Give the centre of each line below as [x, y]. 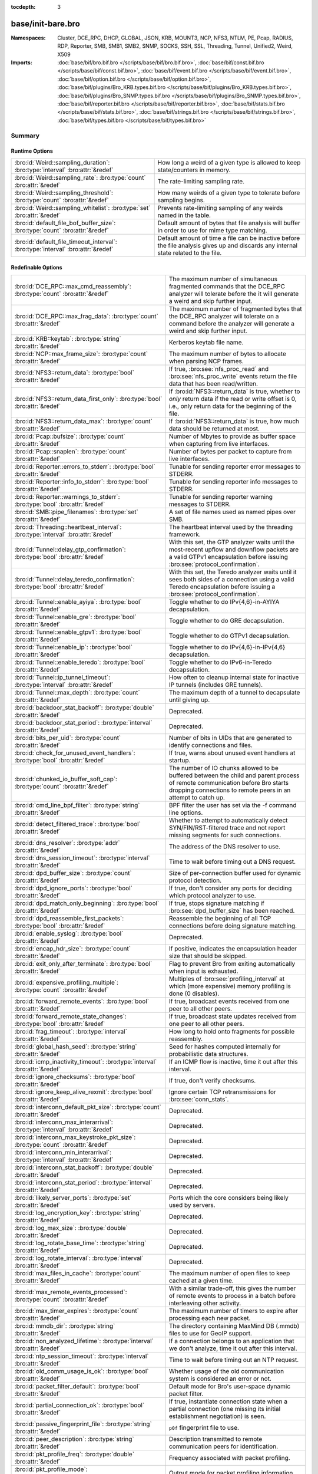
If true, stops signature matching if [216, 903]
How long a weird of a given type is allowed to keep [229, 162]
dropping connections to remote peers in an [230, 790]
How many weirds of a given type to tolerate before [229, 193]
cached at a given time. [201, 1281]
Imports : [21, 62]
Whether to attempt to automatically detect [228, 820]
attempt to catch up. [197, 797]
